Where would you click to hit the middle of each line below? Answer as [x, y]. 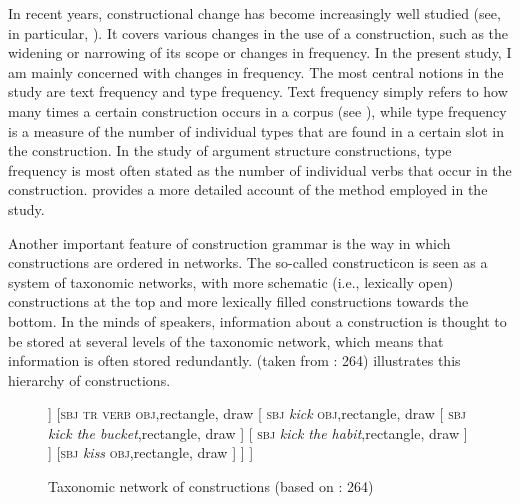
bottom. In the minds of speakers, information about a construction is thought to [257, 320]
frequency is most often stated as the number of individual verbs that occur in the [260, 169]
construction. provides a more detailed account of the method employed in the [248, 189]
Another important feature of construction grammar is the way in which [229, 242]
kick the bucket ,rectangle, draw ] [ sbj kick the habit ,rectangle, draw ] [258, 432]
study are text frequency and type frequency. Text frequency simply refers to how [258, 91]
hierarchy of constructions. [89, 379]
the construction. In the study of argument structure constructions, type [230, 150]
